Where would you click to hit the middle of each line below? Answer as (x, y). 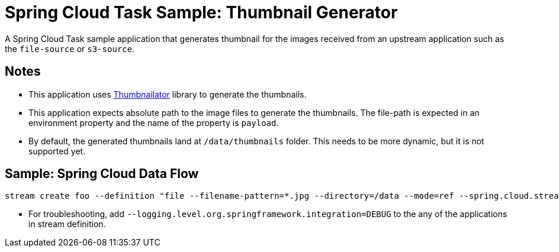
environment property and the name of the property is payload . (154, 122)
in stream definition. (67, 224)
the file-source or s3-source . (70, 49)
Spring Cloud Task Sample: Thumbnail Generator (201, 12)
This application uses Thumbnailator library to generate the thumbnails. (168, 94)
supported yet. (57, 151)
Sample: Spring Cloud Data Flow (102, 174)
